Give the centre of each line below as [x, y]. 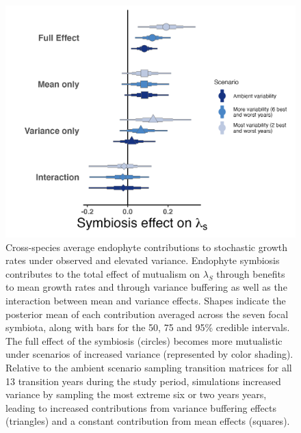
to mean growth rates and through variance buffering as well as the [146, 287]
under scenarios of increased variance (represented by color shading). [149, 354]
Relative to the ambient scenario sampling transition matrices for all [149, 368]
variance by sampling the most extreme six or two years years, [136, 394]
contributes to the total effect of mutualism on [103, 273]
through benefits [251, 273]
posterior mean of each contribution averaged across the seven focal [147, 314]
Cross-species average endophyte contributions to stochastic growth [147, 247]
